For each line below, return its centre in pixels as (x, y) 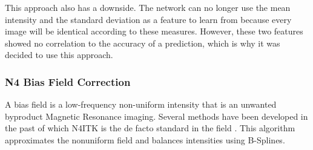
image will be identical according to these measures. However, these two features (154, 31)
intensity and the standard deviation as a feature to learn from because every (148, 19)
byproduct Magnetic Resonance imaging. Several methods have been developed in (156, 116)
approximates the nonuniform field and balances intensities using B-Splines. (145, 139)
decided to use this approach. (59, 55)
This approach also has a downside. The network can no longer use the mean (148, 7)
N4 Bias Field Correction (68, 81)
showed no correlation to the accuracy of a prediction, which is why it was (143, 43)
